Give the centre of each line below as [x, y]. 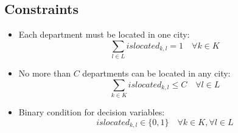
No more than [45, 73]
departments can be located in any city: [156, 73]
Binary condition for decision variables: [92, 112]
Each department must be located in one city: [104, 34]
